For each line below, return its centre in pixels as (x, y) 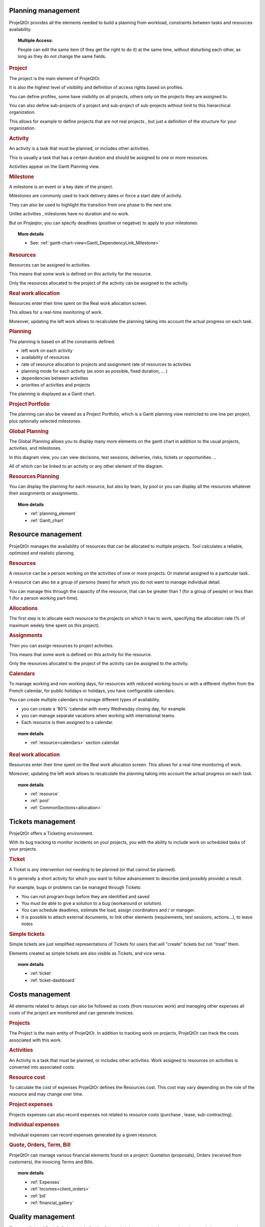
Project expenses (31, 1104)
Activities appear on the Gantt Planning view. (54, 166)
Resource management (45, 534)
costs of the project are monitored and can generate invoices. (72, 1013)
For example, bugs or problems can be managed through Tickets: (75, 887)
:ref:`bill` (39, 1196)
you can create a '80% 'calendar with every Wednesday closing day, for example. (104, 709)
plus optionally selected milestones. (45, 421)
